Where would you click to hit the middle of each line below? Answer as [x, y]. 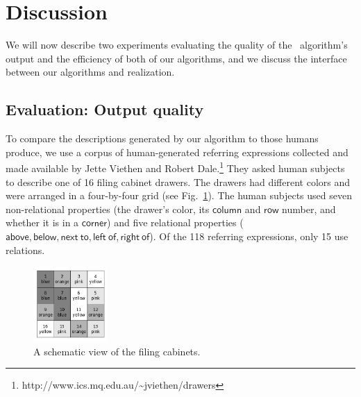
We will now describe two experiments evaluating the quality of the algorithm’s [177, 45]
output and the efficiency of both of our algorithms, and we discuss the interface [176, 58]
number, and [309, 209]
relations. [25, 250]
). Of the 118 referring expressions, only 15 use [249, 236]
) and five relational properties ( [175, 222]
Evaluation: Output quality [105, 109]
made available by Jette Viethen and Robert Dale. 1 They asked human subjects [175, 167]
